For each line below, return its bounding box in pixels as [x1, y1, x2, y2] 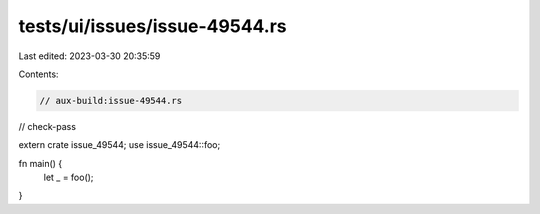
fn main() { [18, 157, 63, 169]
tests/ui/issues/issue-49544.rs [18, 15, 287, 37]
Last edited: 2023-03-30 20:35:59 [18, 50, 161, 62]
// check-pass [18, 120, 77, 132]
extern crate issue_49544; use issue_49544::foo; [18, 139, 221, 151]
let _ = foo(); [43, 171, 94, 184]
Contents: [18, 68, 59, 80]
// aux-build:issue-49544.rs [39, 95, 183, 106]
